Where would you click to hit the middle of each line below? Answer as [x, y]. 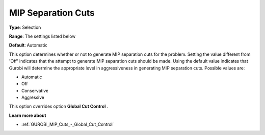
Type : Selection [25, 27]
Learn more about [28, 115]
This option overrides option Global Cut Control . [59, 106]
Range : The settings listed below [42, 36]
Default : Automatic [28, 45]
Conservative [35, 90]
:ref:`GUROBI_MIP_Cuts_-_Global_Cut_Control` [68, 124]
